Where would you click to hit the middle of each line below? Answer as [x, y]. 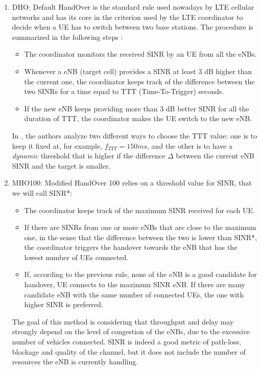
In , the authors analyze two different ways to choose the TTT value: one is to [135, 135]
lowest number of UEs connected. [76, 257]
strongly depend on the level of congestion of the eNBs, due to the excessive [131, 331]
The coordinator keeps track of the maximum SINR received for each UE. [139, 210]
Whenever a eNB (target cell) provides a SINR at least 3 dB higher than [138, 71]
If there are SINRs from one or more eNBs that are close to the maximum [140, 227]
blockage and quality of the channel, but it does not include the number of [129, 351]
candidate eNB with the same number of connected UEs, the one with [134, 294]
